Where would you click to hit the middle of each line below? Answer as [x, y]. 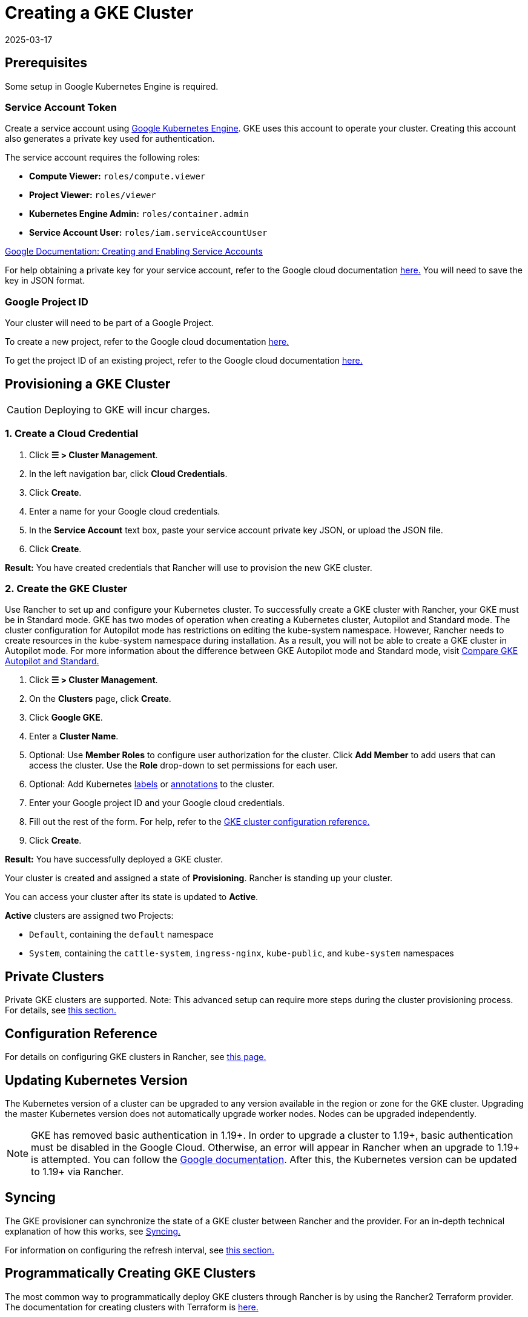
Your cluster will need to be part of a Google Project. [110, 323]
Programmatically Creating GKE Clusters [130, 1273]
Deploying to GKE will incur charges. [127, 409]
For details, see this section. [61, 1010]
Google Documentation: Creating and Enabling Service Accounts [134, 252]
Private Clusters [54, 976]
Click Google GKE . [66, 718]
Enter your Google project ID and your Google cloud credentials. [157, 803]
